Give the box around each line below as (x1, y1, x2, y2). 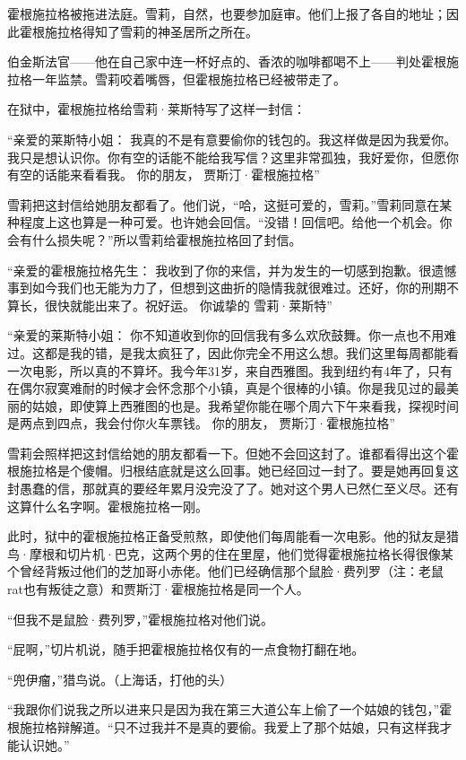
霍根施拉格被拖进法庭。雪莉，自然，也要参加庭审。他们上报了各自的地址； (7, 4, 446, 22)
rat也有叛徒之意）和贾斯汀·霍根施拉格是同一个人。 (7, 580, 309, 598)
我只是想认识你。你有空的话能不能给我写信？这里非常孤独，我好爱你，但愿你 (7, 147, 459, 166)
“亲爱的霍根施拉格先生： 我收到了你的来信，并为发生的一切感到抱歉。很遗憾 (7, 260, 457, 279)
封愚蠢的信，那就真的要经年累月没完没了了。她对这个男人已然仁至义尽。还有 (7, 479, 459, 498)
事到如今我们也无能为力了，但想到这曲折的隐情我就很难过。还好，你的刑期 (7, 278, 446, 297)
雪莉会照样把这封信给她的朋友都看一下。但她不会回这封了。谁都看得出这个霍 (7, 443, 459, 462)
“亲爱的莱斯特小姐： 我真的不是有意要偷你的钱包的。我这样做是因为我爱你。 (7, 129, 457, 148)
